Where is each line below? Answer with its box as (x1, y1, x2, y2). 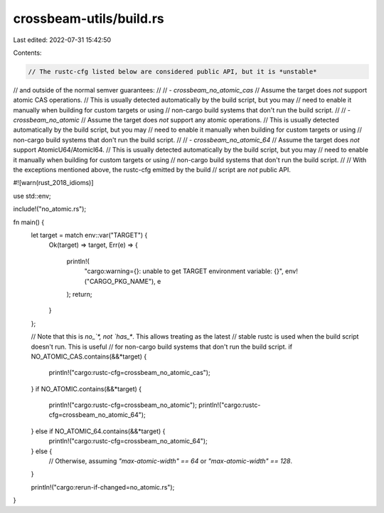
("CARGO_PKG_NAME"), (84, 277, 156, 285)
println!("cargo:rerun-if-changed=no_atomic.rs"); (31, 482, 175, 491)
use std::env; (13, 191, 51, 200)
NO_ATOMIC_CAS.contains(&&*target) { (31, 352, 147, 361)
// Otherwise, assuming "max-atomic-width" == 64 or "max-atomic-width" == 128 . (48, 457, 293, 465)
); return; (66, 290, 92, 298)
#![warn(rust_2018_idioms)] (13, 179, 94, 187)
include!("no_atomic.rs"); (13, 205, 87, 213)
